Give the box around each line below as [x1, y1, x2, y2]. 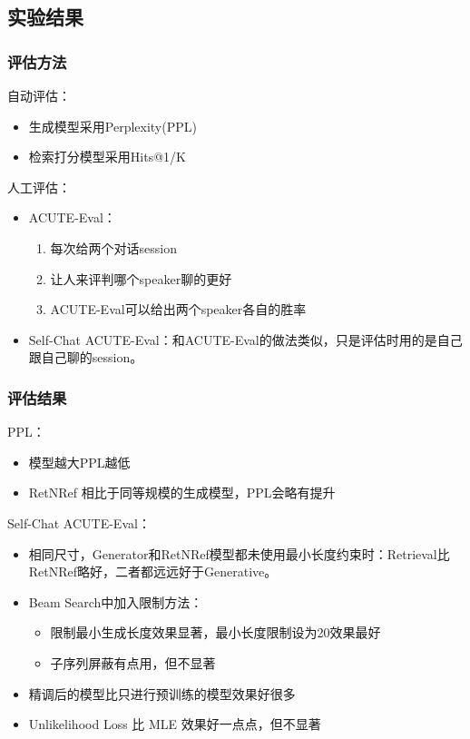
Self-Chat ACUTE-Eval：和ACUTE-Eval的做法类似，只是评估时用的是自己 [28, 330, 463, 349]
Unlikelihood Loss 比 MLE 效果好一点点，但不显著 [28, 714, 321, 734]
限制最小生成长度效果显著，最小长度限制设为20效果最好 [50, 623, 381, 642]
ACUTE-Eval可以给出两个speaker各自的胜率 [50, 300, 307, 319]
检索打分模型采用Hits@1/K [28, 147, 186, 166]
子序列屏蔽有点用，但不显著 [50, 653, 216, 672]
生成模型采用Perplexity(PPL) [28, 116, 197, 135]
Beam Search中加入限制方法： [28, 592, 203, 611]
